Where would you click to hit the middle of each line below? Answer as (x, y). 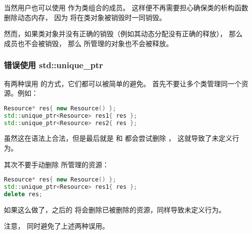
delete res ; (23, 194)
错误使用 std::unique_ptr (54, 65)
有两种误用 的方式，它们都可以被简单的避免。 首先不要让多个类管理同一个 (123, 83)
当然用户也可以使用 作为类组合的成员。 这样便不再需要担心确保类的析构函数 (126, 7)
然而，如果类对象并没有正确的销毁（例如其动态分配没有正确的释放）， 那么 (123, 34)
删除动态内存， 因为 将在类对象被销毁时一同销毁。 (85, 17)
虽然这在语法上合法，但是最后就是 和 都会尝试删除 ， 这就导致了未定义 (118, 138)
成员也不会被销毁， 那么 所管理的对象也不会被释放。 (89, 43)
